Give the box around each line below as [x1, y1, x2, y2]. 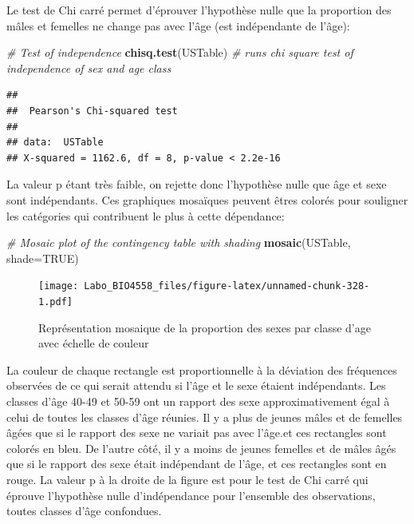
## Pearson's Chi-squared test [6, 105, 178, 117]
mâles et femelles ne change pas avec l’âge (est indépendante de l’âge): [6, 17, 350, 34]
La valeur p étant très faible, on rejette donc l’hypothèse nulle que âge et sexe [6, 176, 387, 193]
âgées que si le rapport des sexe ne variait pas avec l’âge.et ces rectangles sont [6, 424, 387, 441]
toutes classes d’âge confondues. [6, 502, 162, 519]
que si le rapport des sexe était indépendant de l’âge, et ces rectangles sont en [6, 455, 387, 472]
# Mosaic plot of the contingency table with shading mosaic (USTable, [6, 234, 351, 251]
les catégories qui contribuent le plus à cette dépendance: [6, 207, 285, 224]
